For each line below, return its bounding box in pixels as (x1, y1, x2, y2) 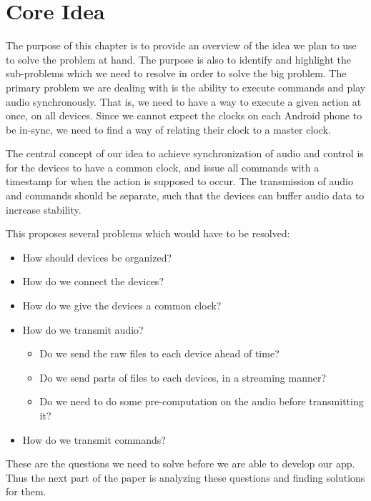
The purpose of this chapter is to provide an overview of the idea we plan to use (6, 38, 357, 53)
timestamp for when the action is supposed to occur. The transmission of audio (6, 174, 353, 189)
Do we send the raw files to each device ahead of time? (39, 346, 280, 361)
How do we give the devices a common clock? (22, 298, 222, 313)
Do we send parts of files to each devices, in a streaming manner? (39, 369, 327, 385)
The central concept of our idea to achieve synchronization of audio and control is (6, 146, 364, 161)
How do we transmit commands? (22, 432, 166, 447)
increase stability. (6, 202, 81, 217)
